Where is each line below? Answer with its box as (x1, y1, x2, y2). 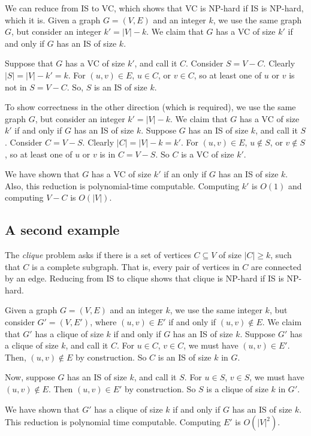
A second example (5, 220, 120, 239)
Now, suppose (5, 371, 55, 383)
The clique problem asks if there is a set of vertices (5, 249, 191, 261)
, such (270, 249, 292, 261)
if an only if (164, 168, 207, 180)
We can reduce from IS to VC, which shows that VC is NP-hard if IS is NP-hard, (5, 2, 304, 14)
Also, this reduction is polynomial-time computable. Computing (5, 179, 240, 192)
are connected (250, 260, 301, 272)
